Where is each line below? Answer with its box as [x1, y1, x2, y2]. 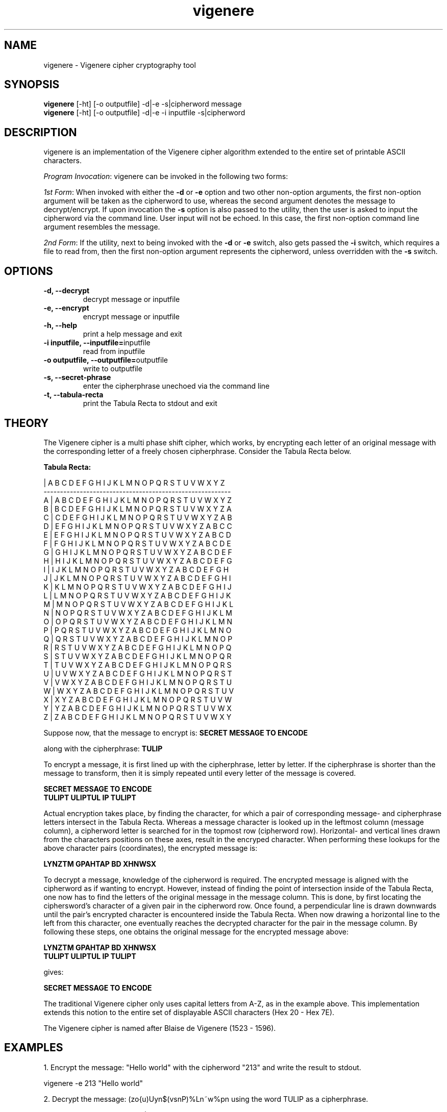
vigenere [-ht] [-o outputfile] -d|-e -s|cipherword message [43, 99, 242, 109]
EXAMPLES [4, 1041, 63, 1054]
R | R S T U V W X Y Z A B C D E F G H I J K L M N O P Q [43, 643, 232, 652]
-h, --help [43, 321, 77, 330]
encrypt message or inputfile [83, 312, 180, 321]
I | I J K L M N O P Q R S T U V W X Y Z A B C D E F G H [43, 565, 229, 574]
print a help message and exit [83, 330, 182, 339]
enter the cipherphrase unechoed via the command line [83, 382, 270, 391]
